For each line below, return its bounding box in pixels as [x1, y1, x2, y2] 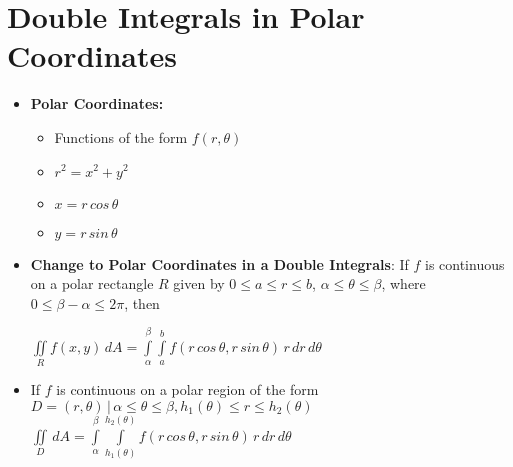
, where [381, 273, 426, 294]
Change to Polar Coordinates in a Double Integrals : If [30, 253, 409, 274]
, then [124, 292, 160, 313]
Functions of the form [54, 126, 188, 147]
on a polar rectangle [30, 273, 154, 294]
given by [173, 273, 225, 294]
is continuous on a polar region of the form [56, 379, 319, 400]
